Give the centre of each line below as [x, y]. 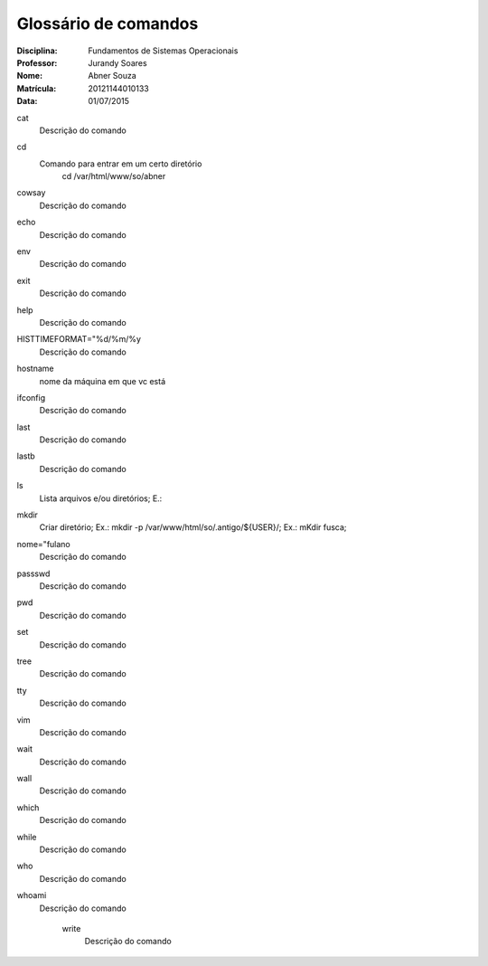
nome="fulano [44, 544]
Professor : [37, 62]
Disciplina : [37, 51]
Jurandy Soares [118, 62]
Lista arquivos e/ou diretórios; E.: [101, 498]
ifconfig [31, 397]
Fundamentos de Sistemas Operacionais [163, 51]
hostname [35, 369]
